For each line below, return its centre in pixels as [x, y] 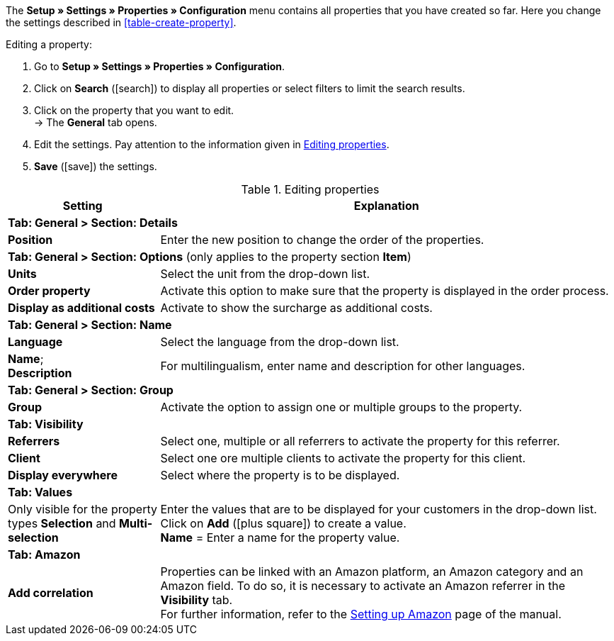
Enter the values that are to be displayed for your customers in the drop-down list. [379, 509]
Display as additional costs [81, 308]
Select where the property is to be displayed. [280, 475]
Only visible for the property [83, 509]
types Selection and [62, 523]
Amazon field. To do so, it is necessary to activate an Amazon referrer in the [363, 586]
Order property [49, 291]
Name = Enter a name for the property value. [280, 537]
